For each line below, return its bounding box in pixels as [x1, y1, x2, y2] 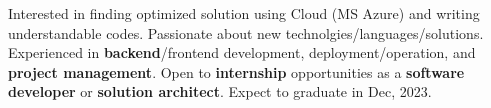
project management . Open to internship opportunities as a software [8, 61, 465, 82]
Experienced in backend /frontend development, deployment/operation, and [8, 42, 476, 63]
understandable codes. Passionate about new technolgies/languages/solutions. [8, 22, 484, 43]
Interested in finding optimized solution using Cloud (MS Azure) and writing [8, 3, 480, 23]
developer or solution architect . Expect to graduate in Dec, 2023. [8, 81, 432, 102]
